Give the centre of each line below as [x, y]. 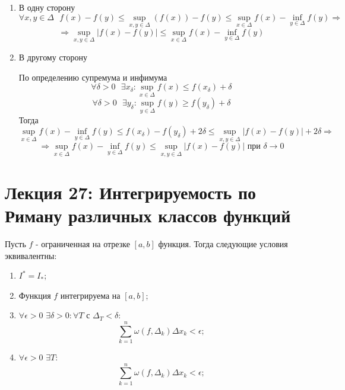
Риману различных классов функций [148, 215]
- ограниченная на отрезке [83, 244]
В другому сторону [53, 57]
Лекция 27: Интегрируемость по [131, 192]
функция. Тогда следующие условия [223, 244]
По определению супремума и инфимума [93, 77]
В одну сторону [47, 7]
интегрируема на [90, 295]
